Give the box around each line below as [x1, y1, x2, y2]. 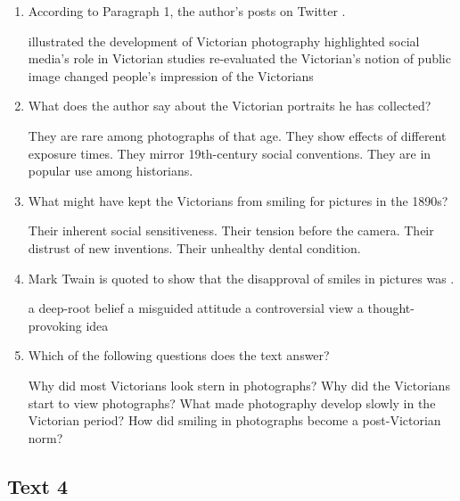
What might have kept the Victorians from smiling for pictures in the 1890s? [28, 191, 448, 209]
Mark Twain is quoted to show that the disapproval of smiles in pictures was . [28, 268, 455, 287]
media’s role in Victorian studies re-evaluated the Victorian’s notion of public [28, 49, 451, 68]
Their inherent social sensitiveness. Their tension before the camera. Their [28, 221, 434, 240]
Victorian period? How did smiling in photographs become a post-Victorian [28, 411, 441, 430]
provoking [28, 316, 82, 334]
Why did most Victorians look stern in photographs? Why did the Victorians [28, 375, 450, 394]
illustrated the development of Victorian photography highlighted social [28, 31, 420, 50]
